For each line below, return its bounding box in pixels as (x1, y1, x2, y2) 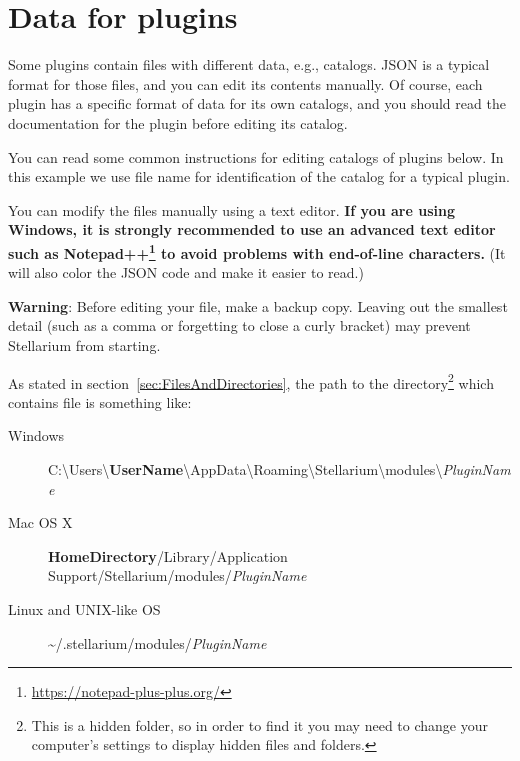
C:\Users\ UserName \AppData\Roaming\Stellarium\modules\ (48, 458, 443, 479)
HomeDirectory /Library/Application (48, 545, 288, 566)
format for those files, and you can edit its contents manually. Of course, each (8, 73, 483, 94)
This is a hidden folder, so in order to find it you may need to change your (31, 714, 488, 735)
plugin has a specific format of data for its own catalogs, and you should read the (8, 93, 506, 114)
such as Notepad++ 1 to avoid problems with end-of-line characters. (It (8, 239, 506, 263)
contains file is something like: (8, 391, 192, 412)
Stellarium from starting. (8, 334, 161, 355)
